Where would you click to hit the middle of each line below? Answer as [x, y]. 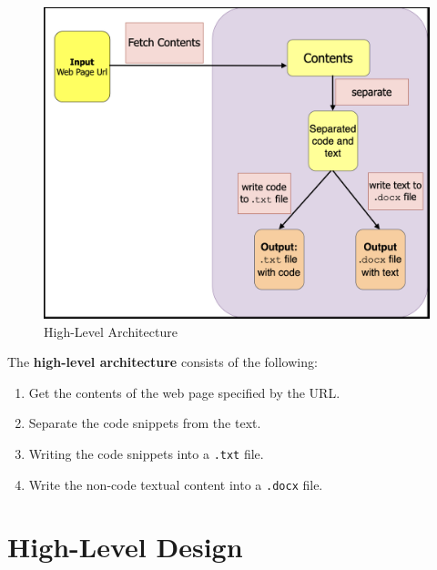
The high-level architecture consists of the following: [163, 362]
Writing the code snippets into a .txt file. [146, 453]
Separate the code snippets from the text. [145, 423]
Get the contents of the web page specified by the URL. [184, 392]
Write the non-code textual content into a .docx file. [176, 484]
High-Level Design [125, 547]
